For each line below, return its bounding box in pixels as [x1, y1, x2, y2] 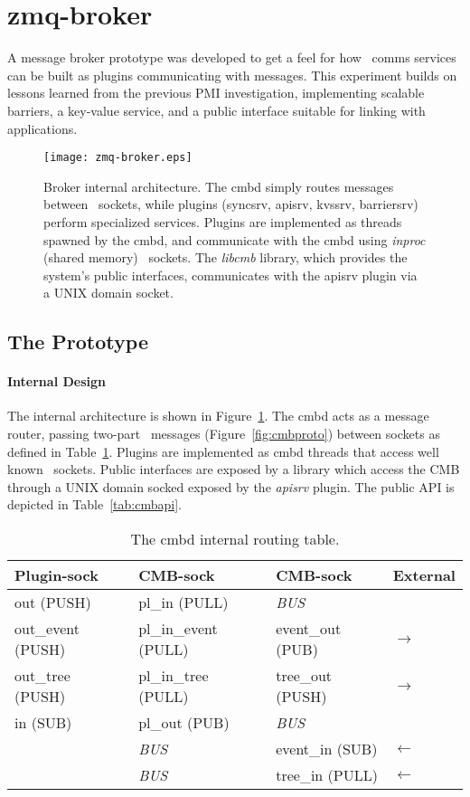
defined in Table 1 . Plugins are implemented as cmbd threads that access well [7, 441, 439, 460]
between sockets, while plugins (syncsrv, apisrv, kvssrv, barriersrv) [43, 195, 418, 213]
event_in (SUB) [276, 738, 378, 760]
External [392, 565, 456, 586]
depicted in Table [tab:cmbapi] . [7, 495, 182, 514]
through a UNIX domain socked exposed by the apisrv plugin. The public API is [7, 477, 455, 496]
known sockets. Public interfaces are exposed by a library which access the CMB [7, 460, 460, 479]
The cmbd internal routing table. [130, 528, 340, 550]
